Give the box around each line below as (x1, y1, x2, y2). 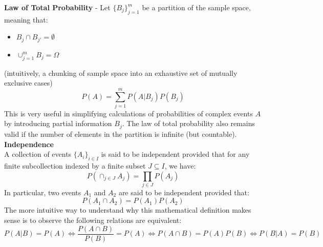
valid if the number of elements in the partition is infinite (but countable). (4, 128, 237, 139)
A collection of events (4, 149, 72, 159)
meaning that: (4, 14, 48, 25)
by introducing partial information (4, 118, 112, 129)
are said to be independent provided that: (118, 187, 249, 197)
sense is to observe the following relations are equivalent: (4, 215, 182, 225)
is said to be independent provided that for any (101, 149, 250, 159)
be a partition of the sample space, (142, 2, 251, 12)
